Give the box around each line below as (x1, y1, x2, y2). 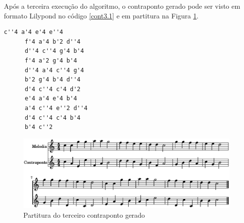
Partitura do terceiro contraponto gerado (23, 209, 145, 220)
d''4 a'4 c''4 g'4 (24, 66, 84, 74)
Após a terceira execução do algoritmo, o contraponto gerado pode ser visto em (4, 1, 241, 11)
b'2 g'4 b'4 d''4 (24, 76, 81, 83)
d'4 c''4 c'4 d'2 (24, 85, 81, 93)
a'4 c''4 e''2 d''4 (24, 104, 87, 111)
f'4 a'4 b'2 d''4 (24, 38, 81, 45)
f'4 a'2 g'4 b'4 (24, 57, 77, 64)
